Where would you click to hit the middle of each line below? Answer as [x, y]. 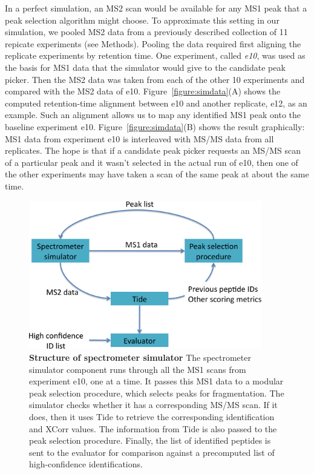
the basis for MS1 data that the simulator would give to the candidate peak [145, 67]
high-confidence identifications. [86, 464]
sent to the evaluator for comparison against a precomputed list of [152, 452]
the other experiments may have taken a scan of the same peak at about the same [157, 174]
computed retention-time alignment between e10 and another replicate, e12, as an [156, 103]
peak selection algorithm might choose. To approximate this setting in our [142, 20]
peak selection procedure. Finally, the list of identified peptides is [150, 440]
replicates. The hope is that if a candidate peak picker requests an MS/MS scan [153, 150]
